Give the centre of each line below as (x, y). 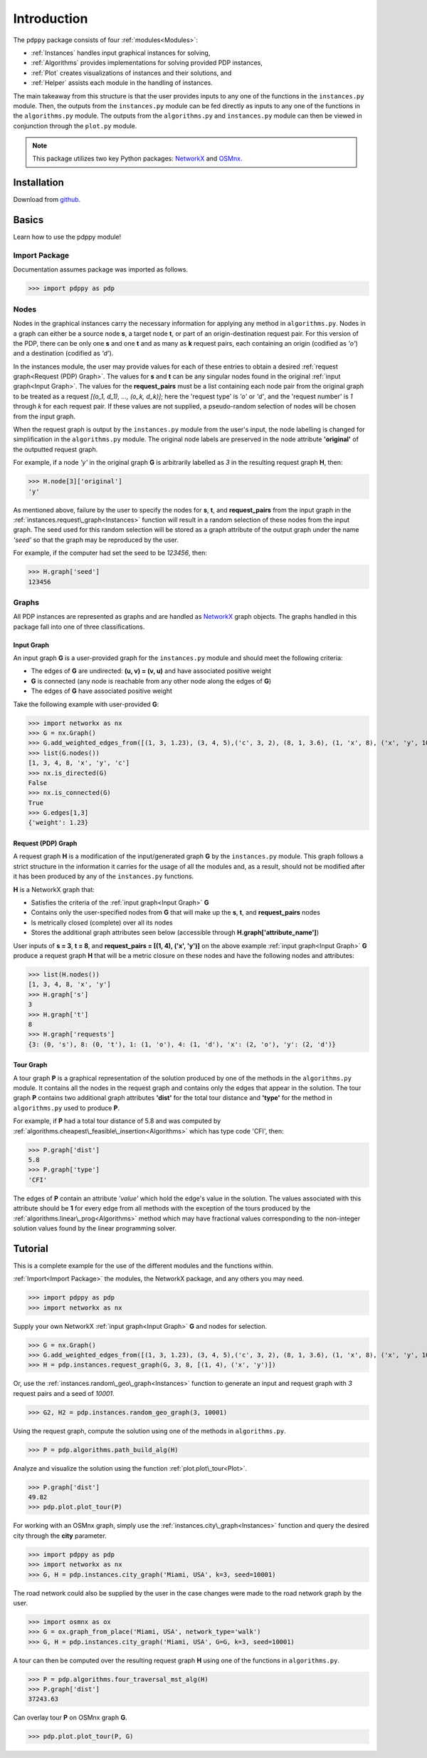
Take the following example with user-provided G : (86, 704)
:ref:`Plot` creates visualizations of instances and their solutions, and (131, 73)
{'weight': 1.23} (58, 823)
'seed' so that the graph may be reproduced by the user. (96, 540)
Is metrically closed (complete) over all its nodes (102, 922)
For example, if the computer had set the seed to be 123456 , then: (110, 553)
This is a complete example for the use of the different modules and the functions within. (143, 1265)
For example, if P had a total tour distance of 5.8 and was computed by (117, 1121)
